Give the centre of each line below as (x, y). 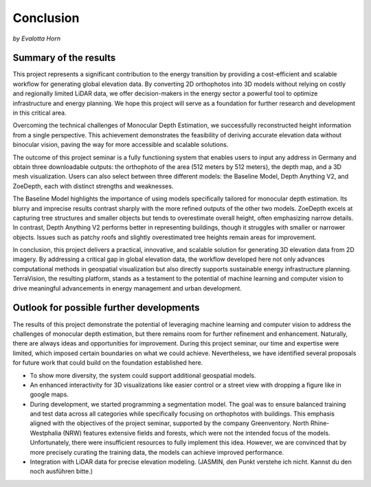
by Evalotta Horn (37, 38)
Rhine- (320, 423)
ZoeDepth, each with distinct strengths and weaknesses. (93, 186)
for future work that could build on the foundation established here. (108, 363)
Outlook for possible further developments (106, 308)
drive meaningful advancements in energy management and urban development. (127, 288)
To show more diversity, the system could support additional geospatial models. (143, 375)
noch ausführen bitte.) (61, 471)
